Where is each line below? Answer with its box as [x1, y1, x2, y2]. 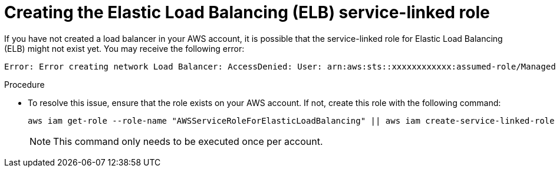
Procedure [4, 79, 45, 90]
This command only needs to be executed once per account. [53, 135, 323, 147]
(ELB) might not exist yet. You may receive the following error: [4, 43, 245, 54]
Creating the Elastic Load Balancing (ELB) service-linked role [4, 2, 490, 22]
